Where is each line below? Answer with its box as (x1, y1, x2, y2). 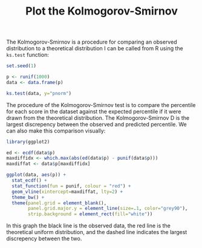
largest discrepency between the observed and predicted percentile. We (6, 120, 187, 128)
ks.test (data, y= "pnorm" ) (6, 90, 71, 96)
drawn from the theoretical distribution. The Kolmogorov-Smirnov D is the (6, 114, 189, 122)
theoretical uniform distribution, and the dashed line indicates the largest (6, 229, 187, 236)
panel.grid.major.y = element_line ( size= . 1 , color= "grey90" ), (28, 206, 188, 212)
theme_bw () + (11, 194, 45, 200)
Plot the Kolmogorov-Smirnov (25, 4, 178, 18)
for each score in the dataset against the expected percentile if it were (6, 108, 181, 115)
